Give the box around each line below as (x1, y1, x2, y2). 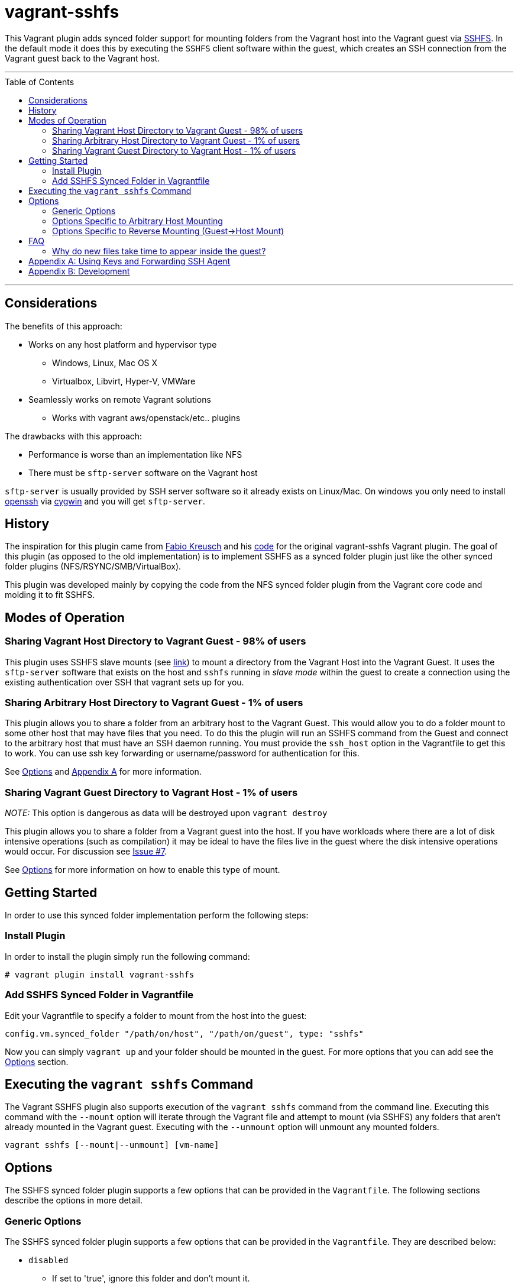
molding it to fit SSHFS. (5, 590, 95, 600)
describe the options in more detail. (5, 1195, 143, 1206)
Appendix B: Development (28, 266, 130, 276)
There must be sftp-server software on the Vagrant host (28, 467, 258, 478)
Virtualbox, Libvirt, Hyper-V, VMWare (52, 376, 196, 386)
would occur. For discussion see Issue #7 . (5, 846, 167, 857)
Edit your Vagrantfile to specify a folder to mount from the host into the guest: (5, 1010, 307, 1021)
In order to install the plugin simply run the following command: (5, 951, 250, 962)
